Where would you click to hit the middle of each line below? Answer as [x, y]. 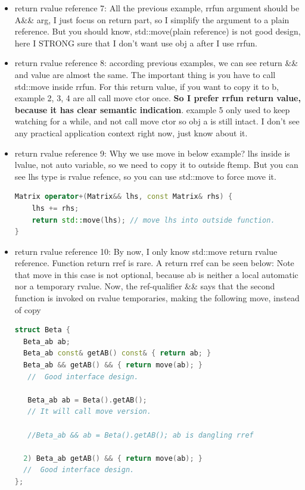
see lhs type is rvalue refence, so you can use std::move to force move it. [145, 176]
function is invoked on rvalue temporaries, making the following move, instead [157, 298]
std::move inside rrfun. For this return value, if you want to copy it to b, [147, 86]
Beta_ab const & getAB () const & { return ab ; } [117, 353]
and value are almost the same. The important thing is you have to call [145, 74]
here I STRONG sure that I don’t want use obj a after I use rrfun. [136, 43]
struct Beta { [42, 330]
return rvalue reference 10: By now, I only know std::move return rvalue [146, 251]
